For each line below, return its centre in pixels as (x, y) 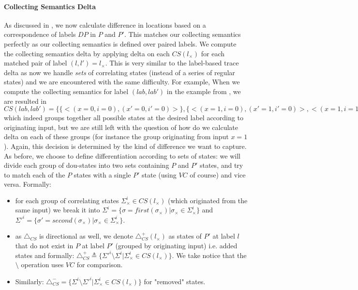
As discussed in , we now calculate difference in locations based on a (105, 24)
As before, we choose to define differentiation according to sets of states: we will (122, 155)
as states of (185, 236)
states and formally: (45, 255)
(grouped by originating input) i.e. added (176, 245)
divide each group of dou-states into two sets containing (87, 165)
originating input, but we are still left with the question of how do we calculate (121, 127)
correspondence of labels (40, 34)
